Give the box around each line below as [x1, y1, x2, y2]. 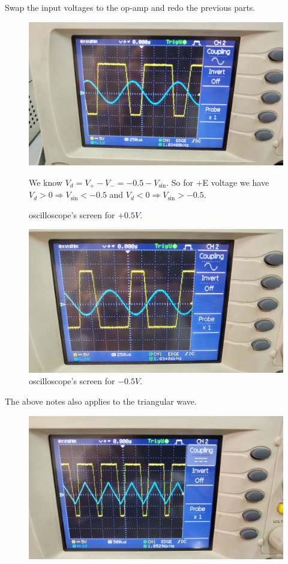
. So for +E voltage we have [166, 176, 269, 188]
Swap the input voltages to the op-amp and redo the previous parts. [5, 1, 256, 13]
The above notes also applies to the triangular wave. [5, 395, 197, 408]
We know [29, 176, 62, 188]
